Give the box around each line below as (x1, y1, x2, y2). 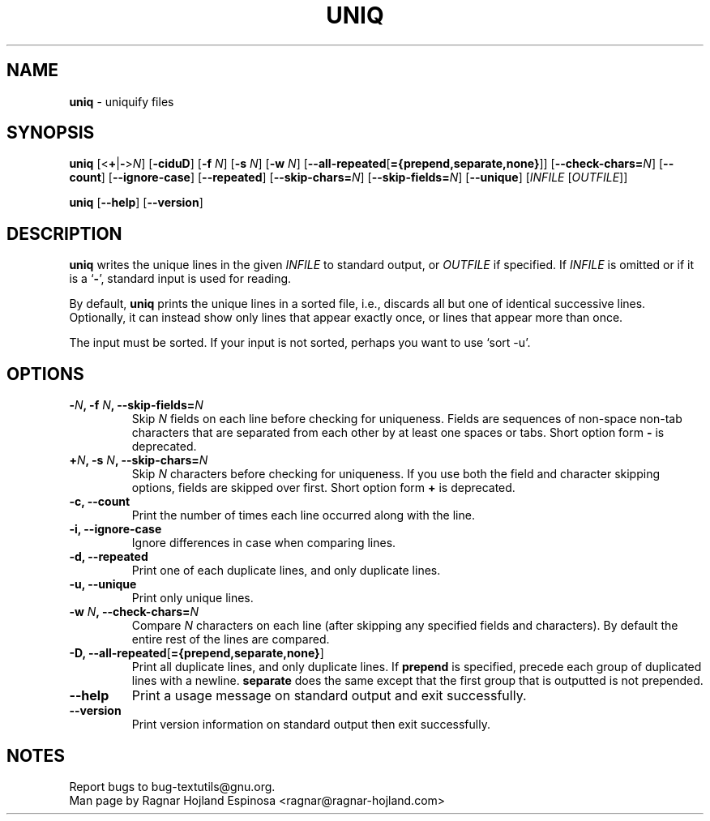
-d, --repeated (69, 549, 148, 564)
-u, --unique (69, 577, 137, 592)
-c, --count (69, 494, 130, 509)
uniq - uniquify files (69, 94, 174, 109)
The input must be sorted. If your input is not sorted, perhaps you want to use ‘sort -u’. (69, 336, 531, 350)
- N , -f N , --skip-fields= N (69, 398, 203, 413)
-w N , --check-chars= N (69, 605, 199, 619)
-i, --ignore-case (69, 522, 162, 537)
